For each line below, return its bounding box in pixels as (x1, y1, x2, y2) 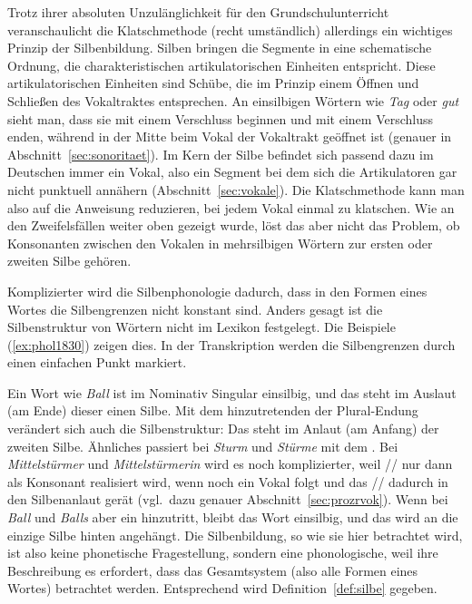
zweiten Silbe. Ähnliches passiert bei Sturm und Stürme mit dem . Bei (7, 436, 398, 455)
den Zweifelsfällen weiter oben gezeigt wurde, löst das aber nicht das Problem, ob (7, 216, 460, 235)
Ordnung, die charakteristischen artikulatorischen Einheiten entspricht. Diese (7, 55, 436, 74)
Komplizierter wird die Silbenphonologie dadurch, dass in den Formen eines (7, 281, 428, 300)
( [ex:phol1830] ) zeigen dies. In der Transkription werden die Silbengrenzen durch (7, 335, 456, 354)
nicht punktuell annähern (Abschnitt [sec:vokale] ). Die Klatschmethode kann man (7, 180, 465, 199)
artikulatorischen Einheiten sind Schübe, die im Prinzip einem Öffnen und (7, 73, 419, 93)
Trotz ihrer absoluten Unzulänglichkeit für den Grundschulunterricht (7, 3, 389, 21)
